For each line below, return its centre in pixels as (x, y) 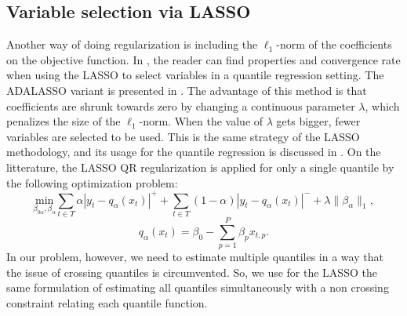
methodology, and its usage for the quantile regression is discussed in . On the (194, 152)
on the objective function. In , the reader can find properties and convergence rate (203, 59)
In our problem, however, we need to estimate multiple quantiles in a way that (195, 257)
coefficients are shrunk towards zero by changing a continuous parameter (181, 105)
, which (382, 105)
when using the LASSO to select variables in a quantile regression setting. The (195, 75)
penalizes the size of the (64, 121)
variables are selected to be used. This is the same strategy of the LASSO (183, 136)
